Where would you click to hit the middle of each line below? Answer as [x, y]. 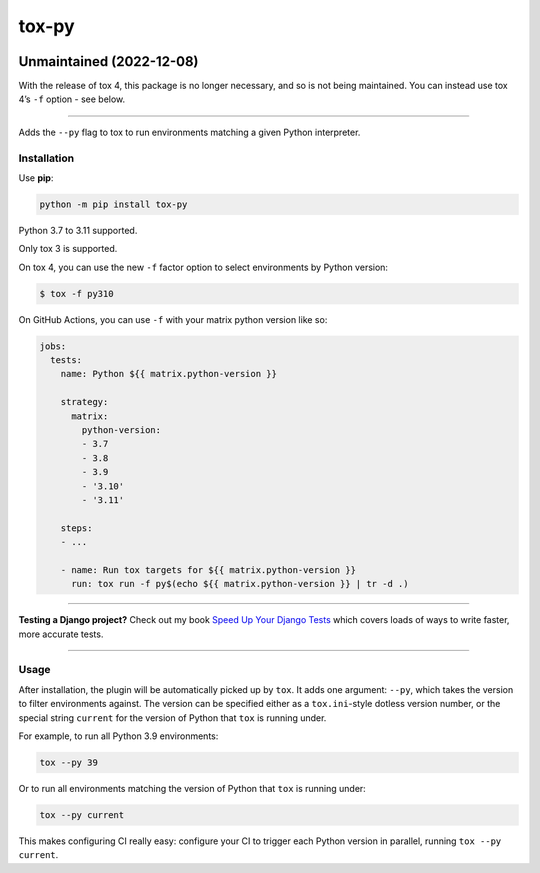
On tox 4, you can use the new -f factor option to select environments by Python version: [203, 267]
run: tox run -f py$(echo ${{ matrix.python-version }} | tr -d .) [240, 584]
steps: [76, 528]
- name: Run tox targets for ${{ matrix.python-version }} [208, 569]
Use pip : [36, 177]
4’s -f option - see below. [72, 99]
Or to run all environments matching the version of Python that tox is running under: [192, 788]
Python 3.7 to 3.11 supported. [78, 230]
